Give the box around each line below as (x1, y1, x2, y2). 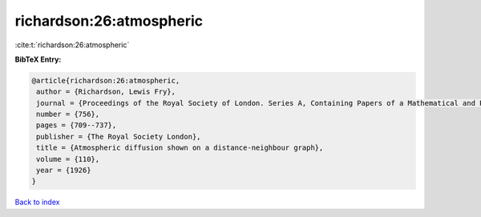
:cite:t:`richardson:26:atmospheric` (14, 40, 130, 50)
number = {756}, (36, 110, 100, 119)
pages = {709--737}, (36, 121, 117, 130)
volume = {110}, (36, 155, 100, 163)
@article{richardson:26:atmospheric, (31, 76, 180, 85)
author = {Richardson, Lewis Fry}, (36, 87, 176, 96)
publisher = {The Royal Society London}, (36, 132, 201, 141)
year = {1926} (36, 166, 91, 175)
